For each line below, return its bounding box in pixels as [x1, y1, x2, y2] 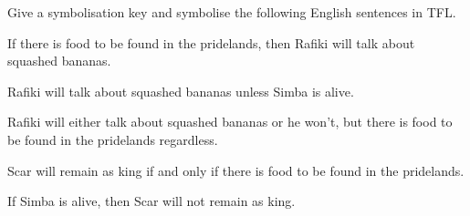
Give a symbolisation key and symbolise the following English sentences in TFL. [7, 3, 456, 21]
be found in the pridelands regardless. [7, 129, 218, 149]
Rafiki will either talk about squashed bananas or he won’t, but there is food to [7, 112, 453, 131]
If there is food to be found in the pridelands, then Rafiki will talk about [7, 33, 415, 52]
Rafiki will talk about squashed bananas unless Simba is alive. [7, 81, 354, 100]
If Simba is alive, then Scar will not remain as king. [7, 191, 296, 211]
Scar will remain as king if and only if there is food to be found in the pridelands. [7, 160, 465, 180]
